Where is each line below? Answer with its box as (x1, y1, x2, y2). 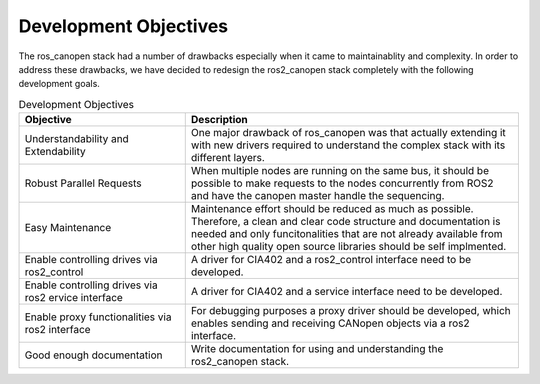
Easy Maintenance (24, 221, 112, 235)
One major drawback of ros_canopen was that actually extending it (190, 126, 507, 140)
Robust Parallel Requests (24, 176, 142, 190)
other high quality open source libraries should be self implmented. (190, 240, 507, 254)
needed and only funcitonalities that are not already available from (190, 227, 504, 241)
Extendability (24, 145, 86, 159)
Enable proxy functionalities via (24, 310, 172, 324)
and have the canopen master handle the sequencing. (190, 189, 445, 203)
